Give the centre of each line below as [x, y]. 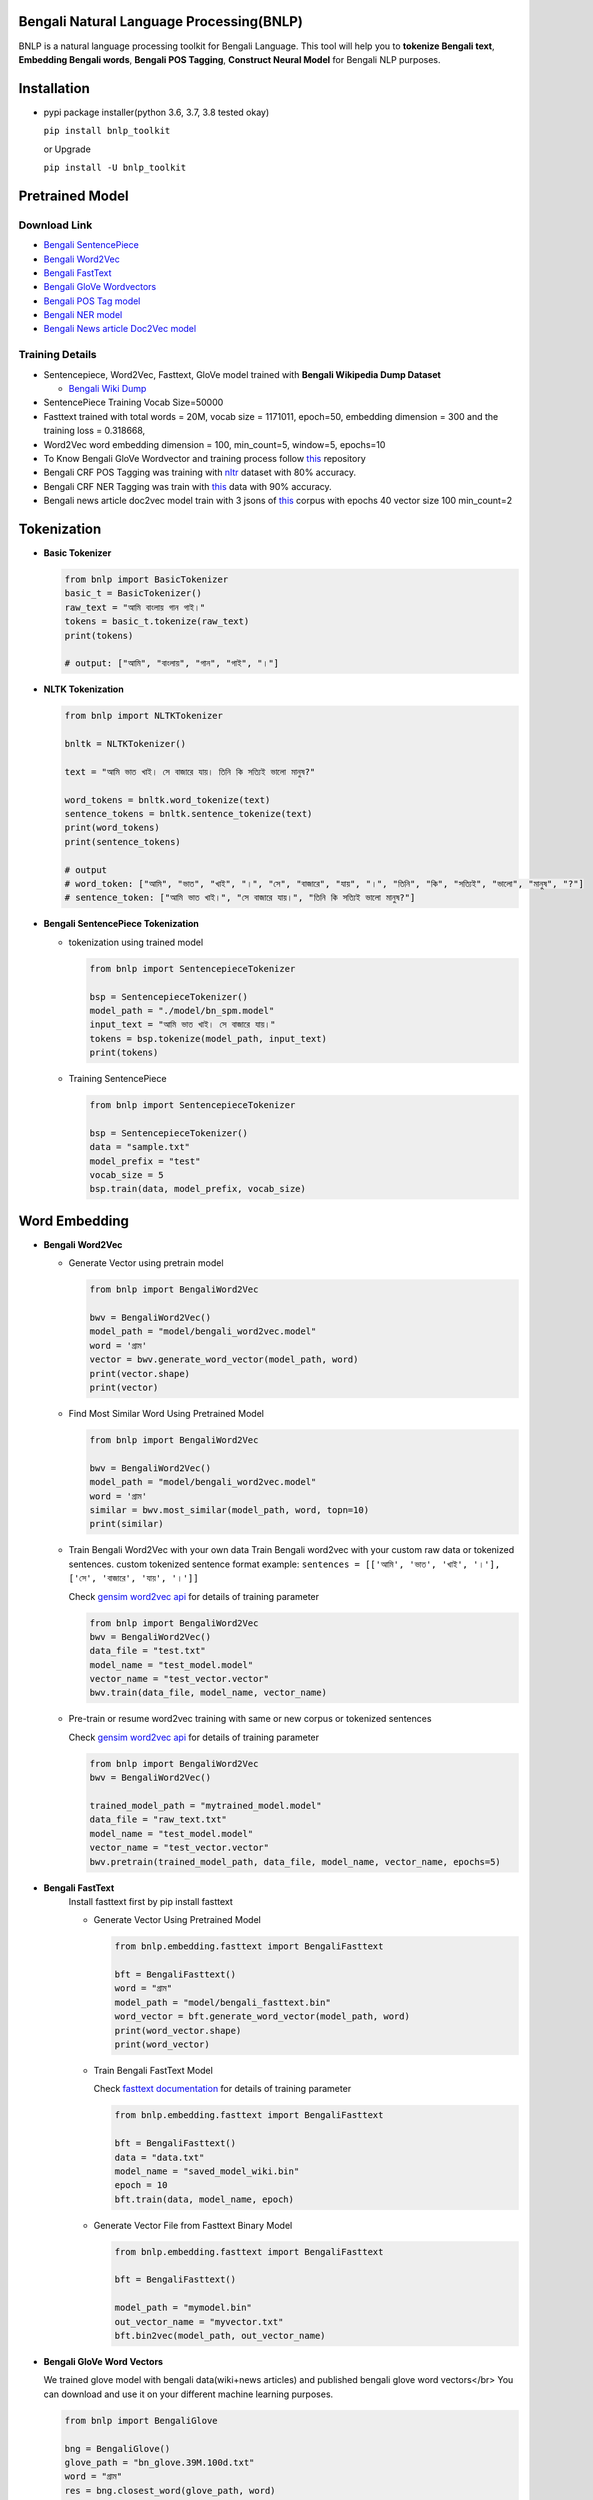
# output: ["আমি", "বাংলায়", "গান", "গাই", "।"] [172, 663]
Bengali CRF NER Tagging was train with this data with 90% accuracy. [187, 486]
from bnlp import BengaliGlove [141, 2420]
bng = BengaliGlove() [117, 2448]
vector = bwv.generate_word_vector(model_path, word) [224, 1359]
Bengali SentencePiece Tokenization [121, 924]
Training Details [57, 355]
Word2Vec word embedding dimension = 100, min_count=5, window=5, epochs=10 [214, 444]
